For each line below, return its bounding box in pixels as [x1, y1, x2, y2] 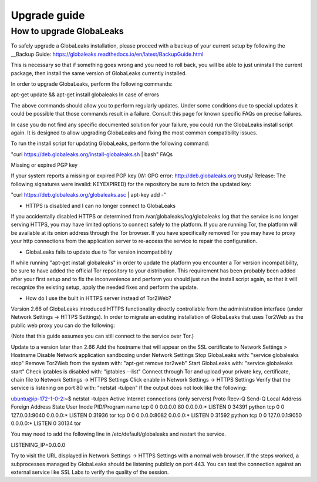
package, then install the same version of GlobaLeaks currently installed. [11, 69, 187, 76]
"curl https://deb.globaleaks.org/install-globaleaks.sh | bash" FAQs [11, 150, 173, 158]
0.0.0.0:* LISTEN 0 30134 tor [11, 420, 82, 427]
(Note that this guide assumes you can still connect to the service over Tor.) [11, 332, 194, 340]
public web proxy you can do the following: [11, 322, 116, 329]
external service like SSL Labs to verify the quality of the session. [11, 468, 169, 476]
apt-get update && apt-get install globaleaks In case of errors [11, 91, 160, 98]
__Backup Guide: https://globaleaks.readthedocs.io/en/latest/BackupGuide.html [11, 50, 204, 58]
